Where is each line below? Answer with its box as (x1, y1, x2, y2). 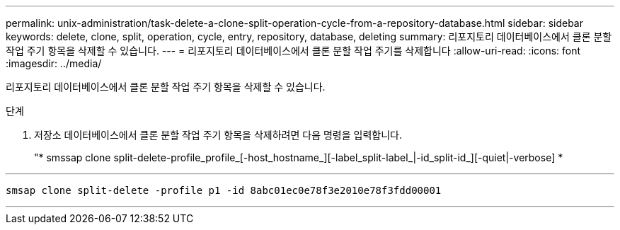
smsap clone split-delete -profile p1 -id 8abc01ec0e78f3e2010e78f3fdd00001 (6, 185, 442, 196)
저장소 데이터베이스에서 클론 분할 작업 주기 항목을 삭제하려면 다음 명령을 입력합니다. (34, 129, 402, 141)
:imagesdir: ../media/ (6, 57, 102, 69)
